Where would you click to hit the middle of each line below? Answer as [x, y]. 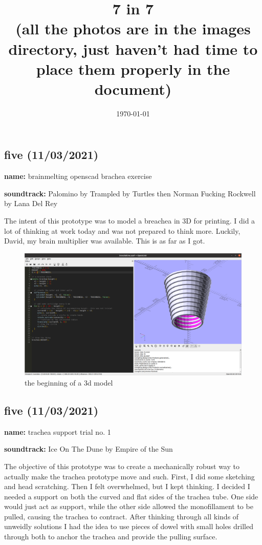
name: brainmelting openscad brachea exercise [78, 176]
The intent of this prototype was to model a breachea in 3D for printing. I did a [130, 221]
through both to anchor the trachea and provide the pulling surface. [111, 537]
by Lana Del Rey [31, 203]
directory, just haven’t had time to [133, 48]
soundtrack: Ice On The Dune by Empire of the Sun [89, 449]
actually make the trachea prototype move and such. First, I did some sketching [129, 476]
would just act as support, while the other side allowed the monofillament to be [129, 506]
